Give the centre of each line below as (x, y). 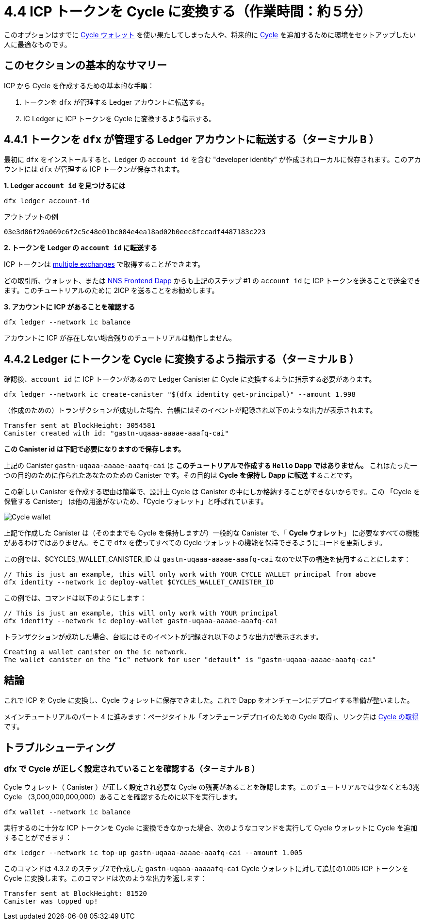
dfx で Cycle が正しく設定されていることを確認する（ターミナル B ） (132, 769)
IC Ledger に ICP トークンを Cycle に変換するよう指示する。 (120, 118)
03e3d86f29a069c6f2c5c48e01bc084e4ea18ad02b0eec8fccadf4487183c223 (135, 232)
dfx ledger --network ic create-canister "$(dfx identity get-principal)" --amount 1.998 (180, 395)
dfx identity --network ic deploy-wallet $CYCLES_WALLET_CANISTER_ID (139, 582)
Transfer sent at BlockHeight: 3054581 (80, 426)
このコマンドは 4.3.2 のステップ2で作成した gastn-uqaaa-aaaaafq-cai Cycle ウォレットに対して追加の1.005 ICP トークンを (206, 869)
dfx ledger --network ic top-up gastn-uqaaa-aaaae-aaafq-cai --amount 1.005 (153, 853)
